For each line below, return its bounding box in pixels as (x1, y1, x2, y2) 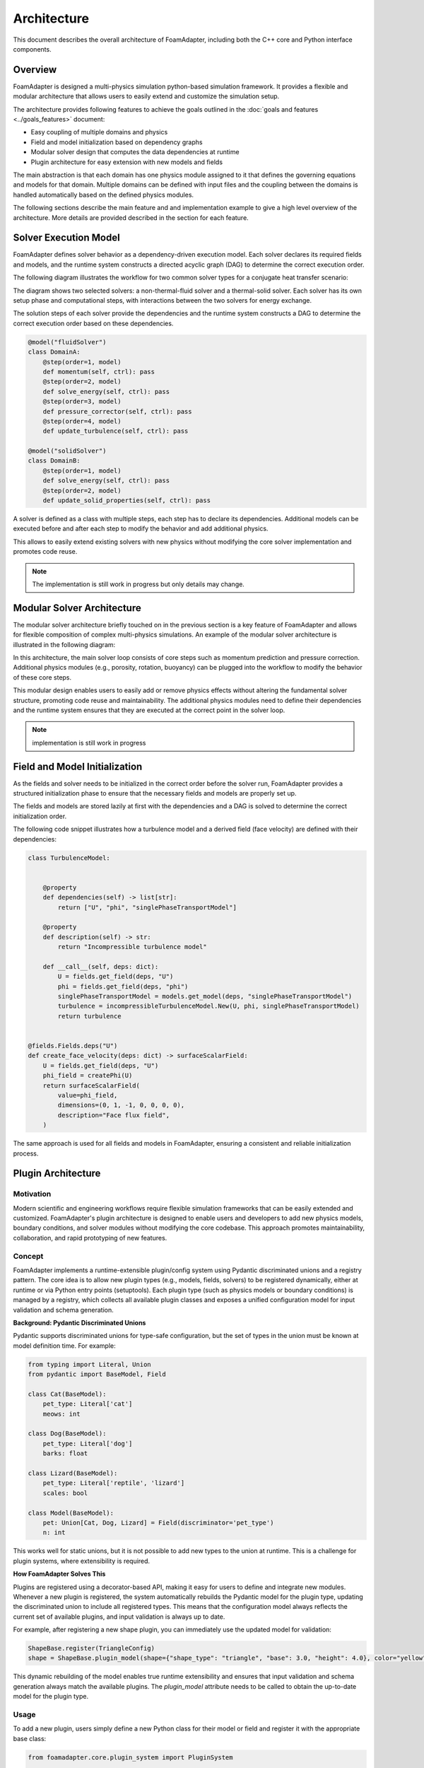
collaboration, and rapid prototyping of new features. (13, 1233, 167, 1242)
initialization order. (13, 812, 67, 820)
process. (13, 1149, 39, 1158)
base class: (13, 1734, 47, 1743)
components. (13, 45, 52, 53)
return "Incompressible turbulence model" (57, 943, 208, 951)
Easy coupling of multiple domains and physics (30, 128, 168, 136)
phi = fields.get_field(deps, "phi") (57, 982, 189, 990)
